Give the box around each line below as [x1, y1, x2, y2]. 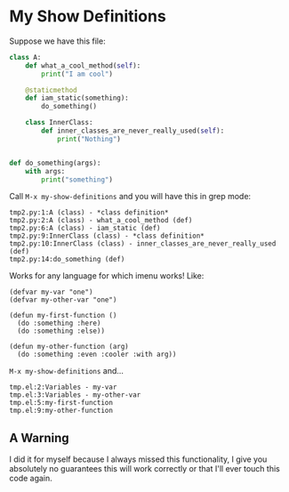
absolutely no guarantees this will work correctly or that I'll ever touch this [9, 464, 280, 474]
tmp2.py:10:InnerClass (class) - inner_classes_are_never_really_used [9, 239, 277, 248]
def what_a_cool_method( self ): [25, 60, 141, 70]
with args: [25, 166, 66, 175]
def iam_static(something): [25, 93, 129, 103]
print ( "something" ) [41, 175, 114, 184]
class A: [9, 52, 42, 61]
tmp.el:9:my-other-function [9, 407, 114, 415]
